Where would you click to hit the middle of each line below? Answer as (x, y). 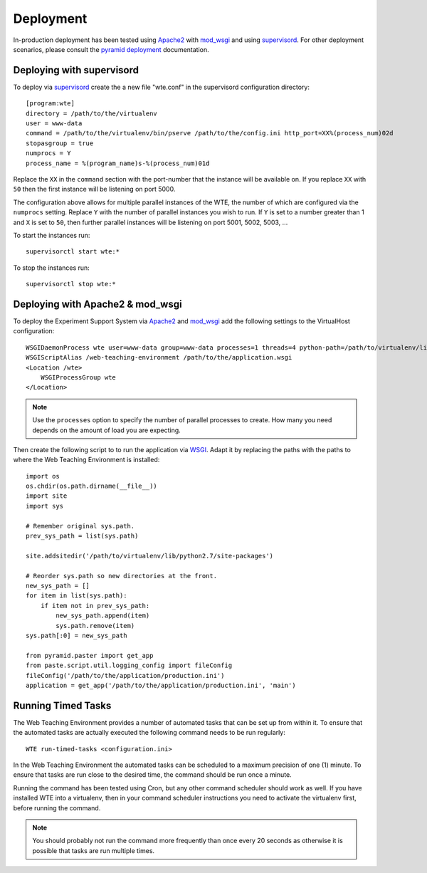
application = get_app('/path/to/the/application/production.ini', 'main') (161, 685)
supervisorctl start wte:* (73, 252)
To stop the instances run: (52, 268)
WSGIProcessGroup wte (78, 377)
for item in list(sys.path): (77, 596)
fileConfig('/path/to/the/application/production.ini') (125, 675)
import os (43, 476)
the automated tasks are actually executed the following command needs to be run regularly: (149, 733)
